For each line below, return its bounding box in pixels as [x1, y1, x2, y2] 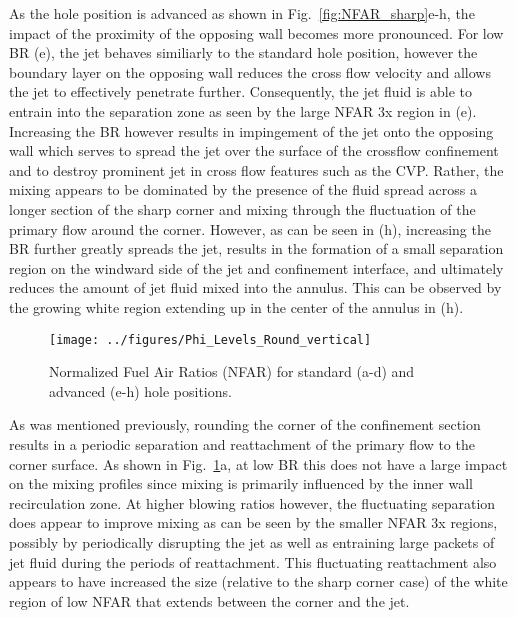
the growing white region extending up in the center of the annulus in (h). [9, 296, 464, 317]
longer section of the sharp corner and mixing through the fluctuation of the [9, 198, 476, 219]
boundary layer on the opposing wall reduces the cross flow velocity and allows [9, 61, 491, 82]
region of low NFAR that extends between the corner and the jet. [9, 590, 410, 611]
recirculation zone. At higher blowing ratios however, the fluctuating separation [9, 492, 496, 513]
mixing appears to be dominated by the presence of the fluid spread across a [9, 179, 477, 200]
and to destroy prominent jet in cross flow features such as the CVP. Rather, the [9, 159, 504, 180]
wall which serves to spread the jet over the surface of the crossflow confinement [9, 140, 499, 161]
